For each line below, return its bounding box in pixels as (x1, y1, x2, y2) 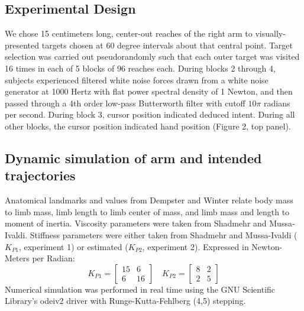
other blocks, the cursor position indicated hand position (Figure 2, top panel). (5, 119, 291, 132)
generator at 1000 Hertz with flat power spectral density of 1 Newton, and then (5, 85, 293, 98)
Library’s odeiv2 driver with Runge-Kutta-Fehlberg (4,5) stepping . (5, 294, 246, 307)
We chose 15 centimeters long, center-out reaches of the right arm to (5, 27, 253, 40)
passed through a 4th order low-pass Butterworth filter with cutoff (5, 96, 245, 109)
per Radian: (32, 252, 75, 264)
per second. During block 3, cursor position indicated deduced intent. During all (5, 108, 295, 121)
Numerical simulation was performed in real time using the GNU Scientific (5, 283, 276, 295)
